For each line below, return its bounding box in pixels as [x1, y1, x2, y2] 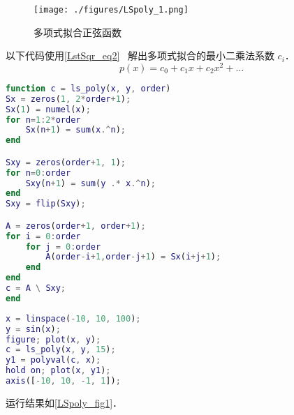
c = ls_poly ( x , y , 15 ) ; [6, 345, 116, 355]
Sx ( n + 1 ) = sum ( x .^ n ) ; [25, 125, 126, 135]
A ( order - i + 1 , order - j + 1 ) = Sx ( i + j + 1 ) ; [45, 252, 221, 262]
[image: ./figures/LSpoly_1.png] [34, 5, 189, 15]
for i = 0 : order [6, 231, 81, 241]
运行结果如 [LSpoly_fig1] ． [6, 395, 123, 409]
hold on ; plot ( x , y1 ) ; [6, 365, 111, 376]
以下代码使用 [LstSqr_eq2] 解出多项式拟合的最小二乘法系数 [6, 48, 274, 63]
